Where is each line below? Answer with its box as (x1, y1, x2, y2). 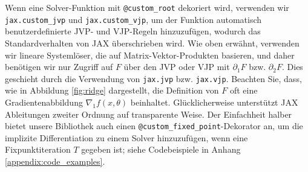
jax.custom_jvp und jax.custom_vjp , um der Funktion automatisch (5, 13, 262, 25)
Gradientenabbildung (5, 95, 83, 108)
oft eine (229, 84, 258, 97)
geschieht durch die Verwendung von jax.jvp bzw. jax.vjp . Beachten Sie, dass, (5, 72, 302, 84)
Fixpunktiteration (5, 143, 71, 156)
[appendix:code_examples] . (5, 154, 105, 167)
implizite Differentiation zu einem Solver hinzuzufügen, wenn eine (5, 131, 248, 144)
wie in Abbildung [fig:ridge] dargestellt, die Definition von (5, 84, 219, 97)
